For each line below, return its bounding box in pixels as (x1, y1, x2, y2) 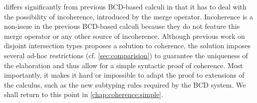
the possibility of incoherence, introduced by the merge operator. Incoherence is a (4, 11, 254, 21)
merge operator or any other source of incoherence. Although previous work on (4, 30, 245, 41)
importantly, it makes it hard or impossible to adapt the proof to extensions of (4, 70, 245, 80)
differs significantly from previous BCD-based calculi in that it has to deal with (4, 1, 247, 11)
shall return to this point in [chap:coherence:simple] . (4, 89, 163, 100)
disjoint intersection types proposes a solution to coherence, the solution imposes (4, 40, 251, 51)
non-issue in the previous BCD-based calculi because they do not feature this (4, 21, 240, 31)
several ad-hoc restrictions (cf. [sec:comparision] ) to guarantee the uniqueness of (4, 50, 248, 60)
